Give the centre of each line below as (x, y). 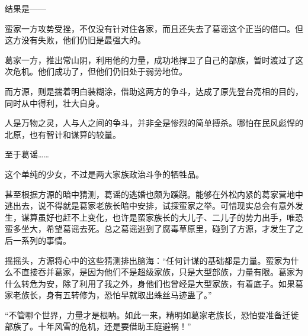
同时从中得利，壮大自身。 (54, 103)
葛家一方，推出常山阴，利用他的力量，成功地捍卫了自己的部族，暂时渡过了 (150, 59)
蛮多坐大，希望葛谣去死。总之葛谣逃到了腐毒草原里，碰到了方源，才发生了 (150, 229)
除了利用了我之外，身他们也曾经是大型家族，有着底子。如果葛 (183, 283)
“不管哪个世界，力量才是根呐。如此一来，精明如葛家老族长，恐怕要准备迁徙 (152, 314)
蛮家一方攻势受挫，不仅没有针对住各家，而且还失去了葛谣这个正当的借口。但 (154, 28)
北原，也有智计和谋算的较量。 (63, 134)
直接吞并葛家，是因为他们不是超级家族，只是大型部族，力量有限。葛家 (158, 272)
